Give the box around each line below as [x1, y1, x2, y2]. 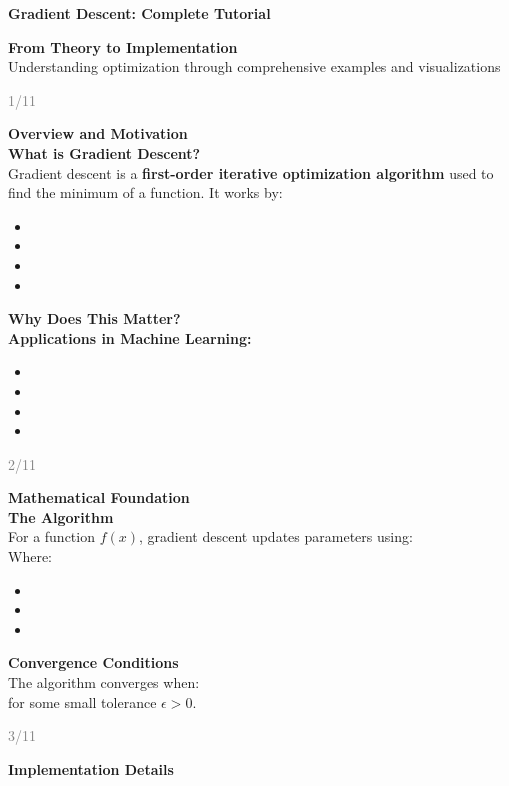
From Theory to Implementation [8, 36, 238, 57]
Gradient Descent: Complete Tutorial [8, 3, 271, 23]
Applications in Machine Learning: [8, 327, 252, 348]
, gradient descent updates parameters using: [139, 526, 413, 547]
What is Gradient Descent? [8, 142, 201, 163]
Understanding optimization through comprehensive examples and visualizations [8, 56, 501, 77]
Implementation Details [8, 758, 174, 779]
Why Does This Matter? [8, 308, 181, 329]
